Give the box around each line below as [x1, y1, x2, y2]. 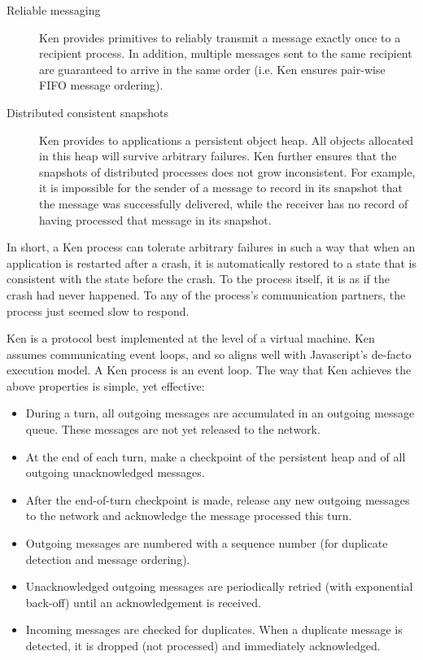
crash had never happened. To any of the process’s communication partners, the [7, 286, 406, 303]
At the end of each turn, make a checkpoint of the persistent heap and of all [25, 448, 406, 465]
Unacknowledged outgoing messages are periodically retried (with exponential [25, 578, 413, 595]
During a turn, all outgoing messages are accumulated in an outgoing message [25, 404, 415, 422]
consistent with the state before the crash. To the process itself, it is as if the [7, 270, 390, 287]
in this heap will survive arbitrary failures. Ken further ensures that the [39, 147, 397, 164]
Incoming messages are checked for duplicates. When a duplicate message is [25, 621, 403, 638]
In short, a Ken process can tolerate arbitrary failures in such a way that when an [7, 238, 416, 256]
